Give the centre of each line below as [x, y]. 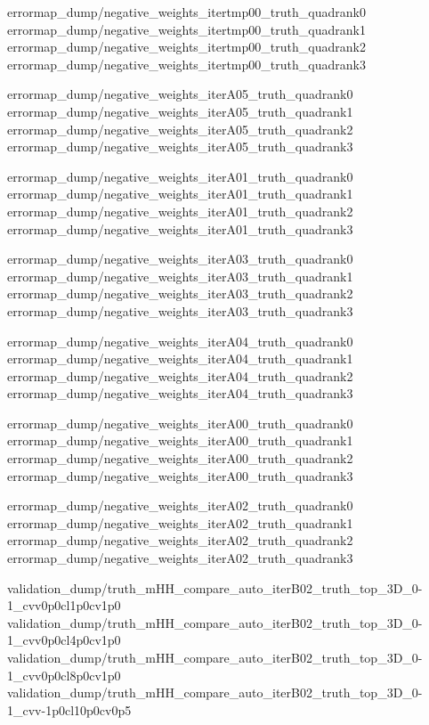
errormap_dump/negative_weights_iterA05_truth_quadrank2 [180, 129]
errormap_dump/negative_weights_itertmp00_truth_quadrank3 [186, 64]
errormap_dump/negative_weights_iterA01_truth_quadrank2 [180, 211]
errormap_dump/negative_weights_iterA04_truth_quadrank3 [180, 393]
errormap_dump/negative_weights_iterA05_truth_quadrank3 [180, 147]
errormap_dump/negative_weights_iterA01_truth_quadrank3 [180, 228]
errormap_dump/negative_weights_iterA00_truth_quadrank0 [180, 423]
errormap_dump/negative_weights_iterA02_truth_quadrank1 [180, 522]
